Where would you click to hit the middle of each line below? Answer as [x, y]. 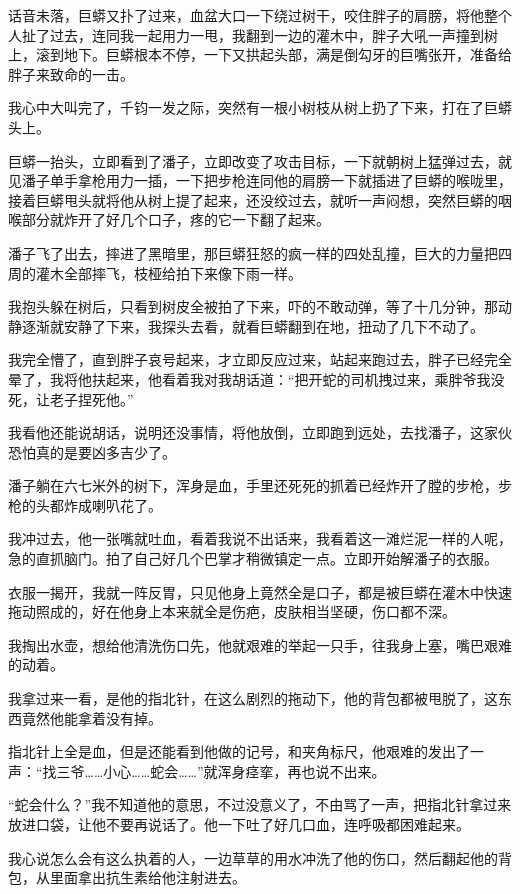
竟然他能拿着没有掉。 [91, 717]
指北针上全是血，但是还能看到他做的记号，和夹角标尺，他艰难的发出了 [239, 751]
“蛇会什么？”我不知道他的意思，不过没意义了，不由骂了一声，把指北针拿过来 [260, 804]
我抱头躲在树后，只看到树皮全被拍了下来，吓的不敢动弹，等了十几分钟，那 [253, 306]
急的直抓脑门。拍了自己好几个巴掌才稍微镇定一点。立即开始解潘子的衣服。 [253, 558]
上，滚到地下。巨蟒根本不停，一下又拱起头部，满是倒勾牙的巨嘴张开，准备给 [260, 54]
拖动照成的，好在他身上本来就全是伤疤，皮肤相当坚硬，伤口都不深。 [232, 611]
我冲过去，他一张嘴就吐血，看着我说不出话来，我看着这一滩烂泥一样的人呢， [260, 538]
